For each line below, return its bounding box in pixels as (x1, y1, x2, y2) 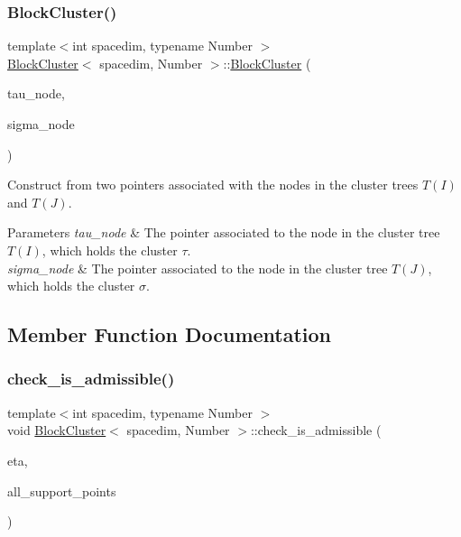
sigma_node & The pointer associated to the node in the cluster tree (7, 258, 388, 277)
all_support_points (7, 481, 116, 500)
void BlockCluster (7, 421, 106, 440)
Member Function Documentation (7, 320, 332, 348)
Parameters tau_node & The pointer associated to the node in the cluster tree (7, 223, 440, 242)
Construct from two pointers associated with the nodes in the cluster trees (7, 175, 419, 194)
